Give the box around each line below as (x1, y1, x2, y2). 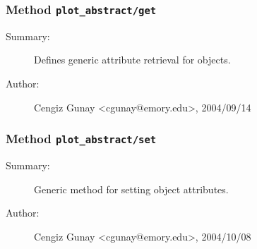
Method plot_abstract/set (6, 130, 157, 147)
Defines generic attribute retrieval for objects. (34, 52, 231, 67)
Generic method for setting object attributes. (34, 181, 229, 196)
